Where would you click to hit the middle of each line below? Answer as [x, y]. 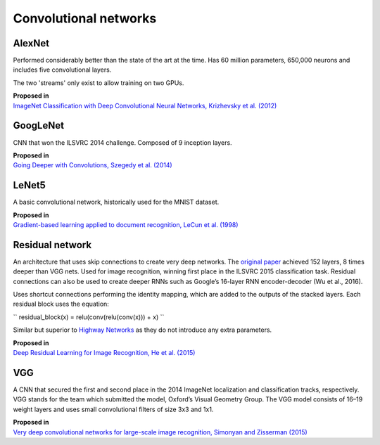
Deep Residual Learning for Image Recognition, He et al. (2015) [104, 353]
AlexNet [31, 43]
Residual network [52, 245]
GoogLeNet [39, 125]
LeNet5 [29, 185]
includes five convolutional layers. [62, 70]
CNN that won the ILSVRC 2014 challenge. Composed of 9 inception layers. [122, 142]
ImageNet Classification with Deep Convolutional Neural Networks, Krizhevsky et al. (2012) [145, 105]
